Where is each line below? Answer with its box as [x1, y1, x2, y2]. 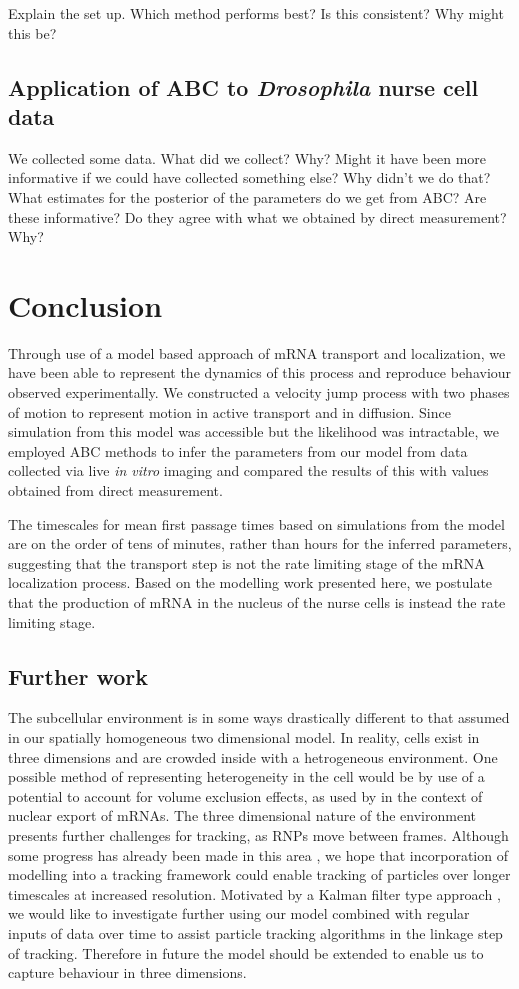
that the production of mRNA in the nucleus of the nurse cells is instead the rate [8, 592, 506, 612]
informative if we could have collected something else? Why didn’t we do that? [8, 167, 491, 188]
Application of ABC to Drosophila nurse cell [8, 71, 479, 102]
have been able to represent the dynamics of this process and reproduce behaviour [8, 362, 512, 383]
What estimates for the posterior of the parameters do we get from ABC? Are [8, 186, 487, 207]
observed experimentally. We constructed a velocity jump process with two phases [8, 382, 510, 403]
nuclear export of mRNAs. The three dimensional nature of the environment [8, 805, 476, 826]
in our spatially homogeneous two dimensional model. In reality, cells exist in [8, 726, 480, 747]
